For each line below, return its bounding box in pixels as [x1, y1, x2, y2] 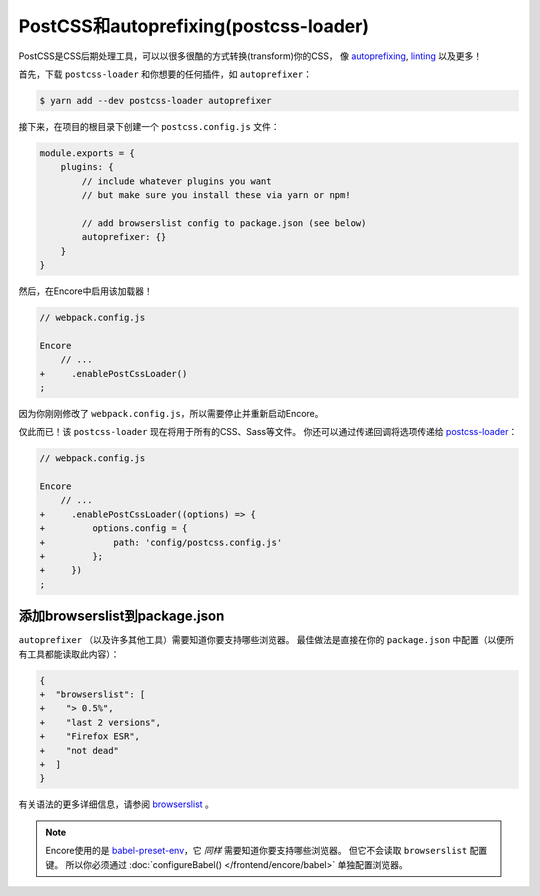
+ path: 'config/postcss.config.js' [39, 536, 283, 548]
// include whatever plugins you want [81, 175, 272, 187]
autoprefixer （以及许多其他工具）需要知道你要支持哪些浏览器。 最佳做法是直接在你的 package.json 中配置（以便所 [18, 634, 515, 646]
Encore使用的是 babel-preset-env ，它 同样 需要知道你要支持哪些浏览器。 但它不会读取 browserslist [45, 845, 468, 857]
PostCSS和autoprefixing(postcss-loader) [18, 15, 370, 37]
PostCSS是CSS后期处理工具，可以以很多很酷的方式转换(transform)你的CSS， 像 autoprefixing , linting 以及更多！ [18, 50, 483, 62]
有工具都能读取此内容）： [18, 648, 120, 660]
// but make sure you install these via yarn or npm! [81, 190, 351, 201]
